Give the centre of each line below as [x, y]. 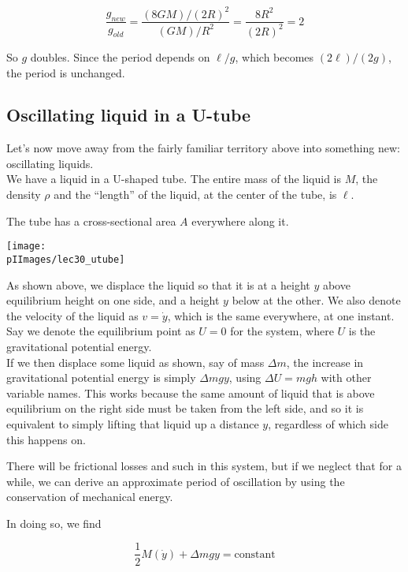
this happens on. [46, 439]
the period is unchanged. [66, 72]
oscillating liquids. [50, 163]
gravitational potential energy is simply [101, 378]
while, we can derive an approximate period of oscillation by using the [176, 481]
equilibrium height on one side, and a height [113, 300]
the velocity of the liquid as [72, 315]
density [24, 194]
